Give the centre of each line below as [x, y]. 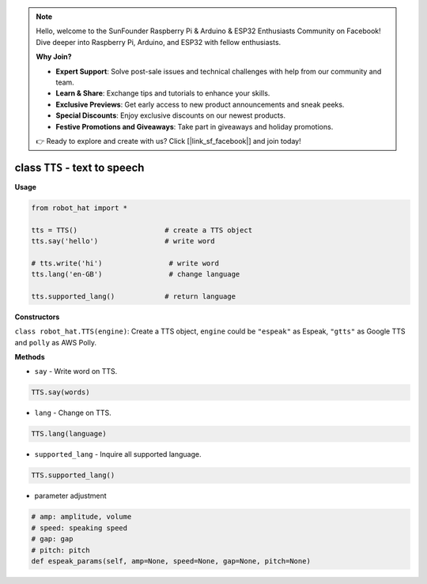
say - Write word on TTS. [76, 371]
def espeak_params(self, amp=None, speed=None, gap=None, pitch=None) [171, 561]
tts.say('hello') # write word [123, 241]
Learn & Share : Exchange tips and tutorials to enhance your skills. [163, 93]
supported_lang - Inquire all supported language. [118, 454]
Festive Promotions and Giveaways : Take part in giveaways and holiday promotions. [195, 126]
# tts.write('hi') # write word [125, 263]
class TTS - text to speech [79, 167]
